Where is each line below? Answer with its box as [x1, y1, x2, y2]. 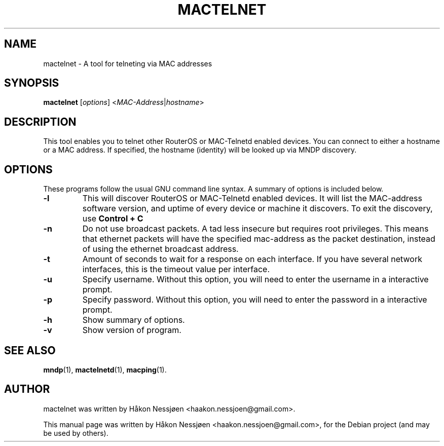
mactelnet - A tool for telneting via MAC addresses [43, 59, 212, 68]
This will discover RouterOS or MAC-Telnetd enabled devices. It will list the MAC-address [82, 193, 422, 204]
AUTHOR [4, 383, 50, 396]
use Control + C [82, 213, 143, 224]
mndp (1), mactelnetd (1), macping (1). [43, 365, 167, 374]
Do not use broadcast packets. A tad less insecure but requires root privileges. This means [82, 224, 429, 234]
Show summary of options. [82, 315, 185, 325]
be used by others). [43, 428, 108, 437]
